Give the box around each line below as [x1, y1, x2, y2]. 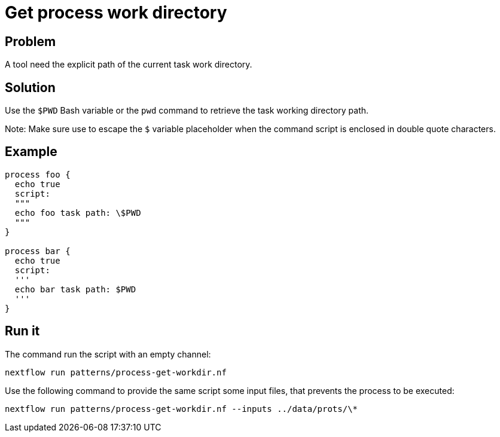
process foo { [5, 169, 71, 179]
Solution [5, 80, 56, 95]
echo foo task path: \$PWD [14, 207, 141, 218]
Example [5, 144, 57, 160]
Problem [5, 33, 56, 49]
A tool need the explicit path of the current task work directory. [5, 59, 252, 70]
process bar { [5, 246, 71, 256]
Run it [5, 323, 40, 339]
